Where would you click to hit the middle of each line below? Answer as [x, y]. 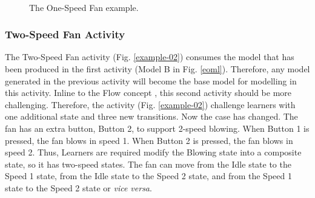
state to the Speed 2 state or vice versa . [78, 187]
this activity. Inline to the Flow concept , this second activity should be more [148, 93]
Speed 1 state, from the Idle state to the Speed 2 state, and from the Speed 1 [148, 176]
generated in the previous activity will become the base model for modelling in [151, 80]
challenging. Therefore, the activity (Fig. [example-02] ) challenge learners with [150, 104]
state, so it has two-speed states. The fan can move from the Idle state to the [148, 164]
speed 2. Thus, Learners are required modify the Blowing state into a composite [153, 152]
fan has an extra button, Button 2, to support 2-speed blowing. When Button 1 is [157, 128]
